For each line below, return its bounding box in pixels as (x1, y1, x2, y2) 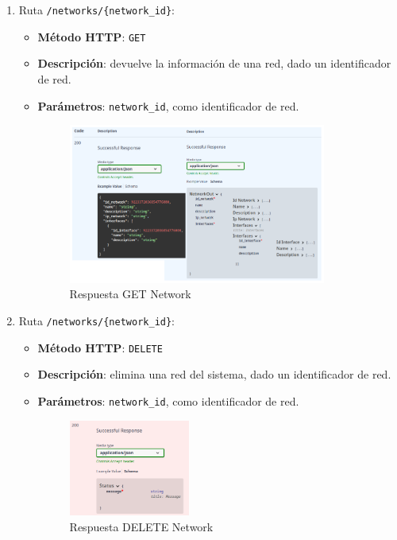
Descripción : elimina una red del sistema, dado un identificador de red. (37, 366, 391, 383)
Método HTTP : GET (37, 28, 146, 45)
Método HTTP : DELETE (37, 339, 163, 355)
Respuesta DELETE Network (69, 518, 214, 534)
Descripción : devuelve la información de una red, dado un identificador (37, 55, 391, 72)
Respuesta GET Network (69, 286, 191, 302)
